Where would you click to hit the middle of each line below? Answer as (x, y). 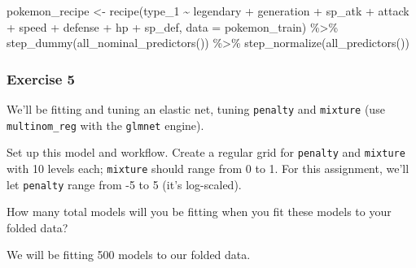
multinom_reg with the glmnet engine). (105, 125)
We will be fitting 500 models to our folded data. (129, 255)
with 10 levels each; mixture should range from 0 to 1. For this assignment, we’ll (208, 168)
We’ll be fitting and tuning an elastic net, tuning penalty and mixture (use (196, 109)
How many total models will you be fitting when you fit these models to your (199, 212)
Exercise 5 (41, 78)
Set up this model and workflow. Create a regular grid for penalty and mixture (206, 152)
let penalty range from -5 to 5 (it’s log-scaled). (124, 184)
